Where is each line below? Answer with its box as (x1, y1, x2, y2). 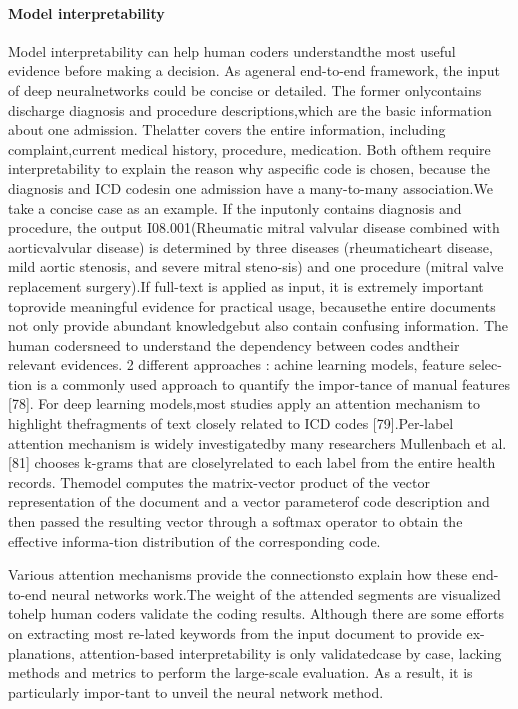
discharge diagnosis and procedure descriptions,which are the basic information (8, 99, 492, 120)
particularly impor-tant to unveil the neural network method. (8, 681, 384, 702)
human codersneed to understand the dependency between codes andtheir (8, 334, 460, 355)
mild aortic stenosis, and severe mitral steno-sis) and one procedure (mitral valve (8, 256, 504, 277)
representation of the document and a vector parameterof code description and (8, 491, 490, 512)
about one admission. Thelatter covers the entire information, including (8, 119, 446, 140)
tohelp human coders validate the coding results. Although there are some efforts (8, 603, 505, 624)
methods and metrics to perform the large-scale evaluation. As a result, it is (8, 662, 473, 683)
